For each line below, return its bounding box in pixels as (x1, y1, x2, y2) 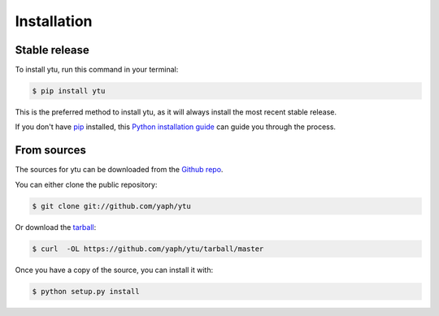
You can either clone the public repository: (15, 180, 158, 189)
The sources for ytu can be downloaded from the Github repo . (15, 165, 224, 175)
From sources (15, 143, 87, 158)
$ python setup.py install (32, 287, 140, 296)
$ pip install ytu (32, 86, 106, 96)
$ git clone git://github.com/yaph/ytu (32, 201, 191, 210)
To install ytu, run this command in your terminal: (15, 65, 179, 75)
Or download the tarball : (15, 222, 97, 232)
